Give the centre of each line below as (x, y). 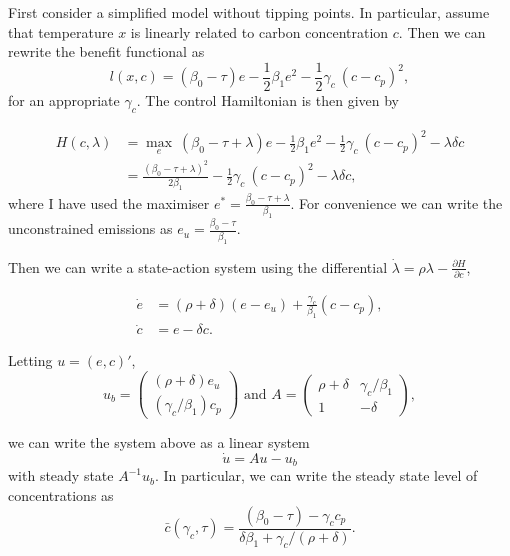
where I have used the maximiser (109, 202)
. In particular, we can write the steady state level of (316, 475)
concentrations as (61, 495)
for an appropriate (64, 99)
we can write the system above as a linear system (159, 442)
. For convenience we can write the (396, 202)
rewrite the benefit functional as (106, 51)
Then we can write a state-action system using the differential (198, 266)
